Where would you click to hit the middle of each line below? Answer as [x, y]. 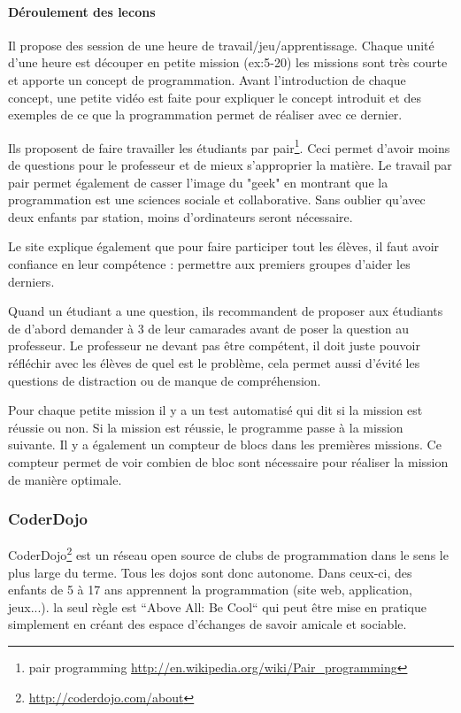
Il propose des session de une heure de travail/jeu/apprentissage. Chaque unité [221, 45]
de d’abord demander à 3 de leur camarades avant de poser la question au [209, 328]
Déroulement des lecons [82, 11]
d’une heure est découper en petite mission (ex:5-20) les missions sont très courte [228, 62]
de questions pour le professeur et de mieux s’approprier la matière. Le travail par [230, 165]
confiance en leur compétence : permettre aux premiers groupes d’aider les [209, 263]
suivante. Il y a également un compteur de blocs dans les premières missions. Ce [225, 445]
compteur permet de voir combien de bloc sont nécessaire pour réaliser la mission [228, 461]
